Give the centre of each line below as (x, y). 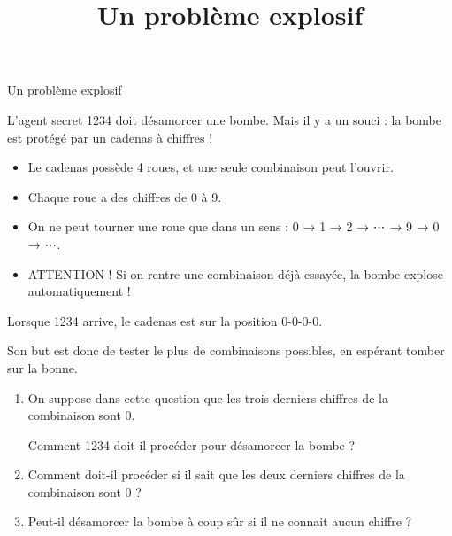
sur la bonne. (42, 367)
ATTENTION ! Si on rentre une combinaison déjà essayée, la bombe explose (235, 273)
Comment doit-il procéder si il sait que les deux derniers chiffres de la (216, 474)
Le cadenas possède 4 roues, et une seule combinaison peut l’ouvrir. (211, 167)
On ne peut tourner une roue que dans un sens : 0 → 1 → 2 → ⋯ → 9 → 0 (234, 226)
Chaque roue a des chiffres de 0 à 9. (125, 196)
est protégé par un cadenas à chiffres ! (110, 137)
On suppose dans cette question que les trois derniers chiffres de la (208, 397)
